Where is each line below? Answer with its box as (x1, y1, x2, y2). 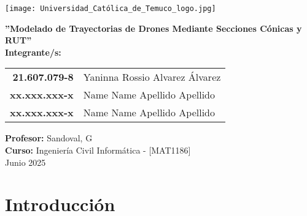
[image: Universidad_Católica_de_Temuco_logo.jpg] (5, 4, 216, 13)
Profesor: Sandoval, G (5, 132, 93, 144)
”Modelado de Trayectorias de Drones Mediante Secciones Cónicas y (5, 21, 302, 34)
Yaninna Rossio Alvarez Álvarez (83, 70, 221, 84)
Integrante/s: (5, 45, 61, 58)
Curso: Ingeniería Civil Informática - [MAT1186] (5, 144, 191, 157)
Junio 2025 (5, 155, 46, 168)
